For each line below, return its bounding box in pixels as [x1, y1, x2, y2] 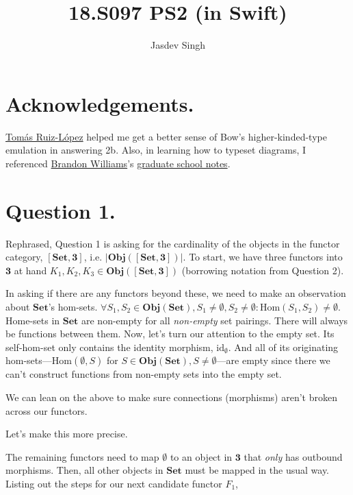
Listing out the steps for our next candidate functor [5, 476, 222, 490]
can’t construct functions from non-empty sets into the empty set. [5, 367, 282, 381]
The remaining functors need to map [5, 449, 159, 463]
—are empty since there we [216, 353, 330, 367]
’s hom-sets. [48, 299, 98, 313]
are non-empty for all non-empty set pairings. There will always [81, 313, 348, 327]
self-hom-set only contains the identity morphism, [5, 339, 213, 354]
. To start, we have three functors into [183, 250, 343, 264]
